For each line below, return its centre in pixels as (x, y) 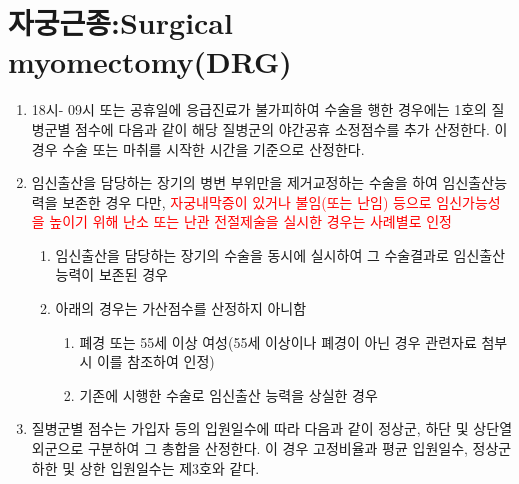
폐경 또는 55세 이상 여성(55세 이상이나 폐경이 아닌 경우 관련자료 (278, 341)
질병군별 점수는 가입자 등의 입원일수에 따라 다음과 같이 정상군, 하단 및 (250, 428)
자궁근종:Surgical (120, 22)
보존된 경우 (133, 274)
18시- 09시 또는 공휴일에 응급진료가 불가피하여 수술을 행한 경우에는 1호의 (259, 109)
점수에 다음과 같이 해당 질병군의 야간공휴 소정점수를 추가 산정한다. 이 (291, 128)
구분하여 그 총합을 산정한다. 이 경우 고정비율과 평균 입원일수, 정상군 (299, 448)
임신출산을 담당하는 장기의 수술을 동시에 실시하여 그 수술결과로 (252, 254)
